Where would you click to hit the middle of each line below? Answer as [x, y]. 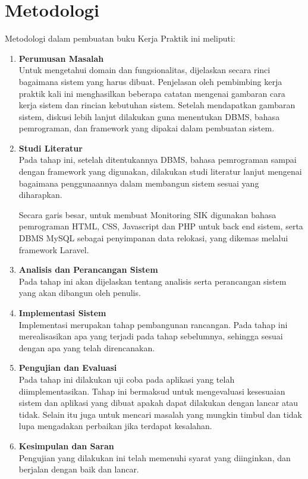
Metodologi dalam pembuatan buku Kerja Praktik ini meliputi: [120, 38]
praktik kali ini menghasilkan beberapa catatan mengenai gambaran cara [152, 93]
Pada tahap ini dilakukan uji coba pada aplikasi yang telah [127, 379]
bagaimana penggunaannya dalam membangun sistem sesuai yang [139, 183]
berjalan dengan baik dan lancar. [79, 469]
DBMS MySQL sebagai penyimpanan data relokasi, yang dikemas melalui [153, 238]
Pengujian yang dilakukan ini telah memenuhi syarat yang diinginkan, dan [155, 457]
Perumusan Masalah [61, 58]
